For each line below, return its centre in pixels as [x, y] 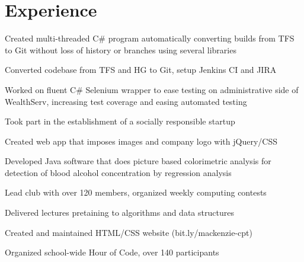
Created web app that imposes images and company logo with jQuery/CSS [141, 141]
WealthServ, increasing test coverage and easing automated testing [126, 101]
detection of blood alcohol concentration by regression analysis [118, 172]
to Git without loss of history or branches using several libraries [121, 49]
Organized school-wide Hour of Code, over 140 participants [112, 252]
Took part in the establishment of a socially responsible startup [120, 121]
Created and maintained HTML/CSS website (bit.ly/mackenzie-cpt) [129, 232]
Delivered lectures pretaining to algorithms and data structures [119, 213]
